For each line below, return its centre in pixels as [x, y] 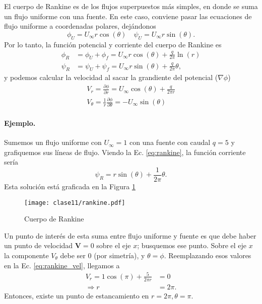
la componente [26, 255]
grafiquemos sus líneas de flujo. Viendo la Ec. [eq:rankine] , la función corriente [125, 152]
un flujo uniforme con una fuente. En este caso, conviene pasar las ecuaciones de [128, 16]
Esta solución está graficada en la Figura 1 [70, 186]
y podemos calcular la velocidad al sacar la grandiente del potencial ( [111, 77]
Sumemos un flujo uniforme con [53, 142]
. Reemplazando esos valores [208, 255]
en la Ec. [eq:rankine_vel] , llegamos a [62, 265]
